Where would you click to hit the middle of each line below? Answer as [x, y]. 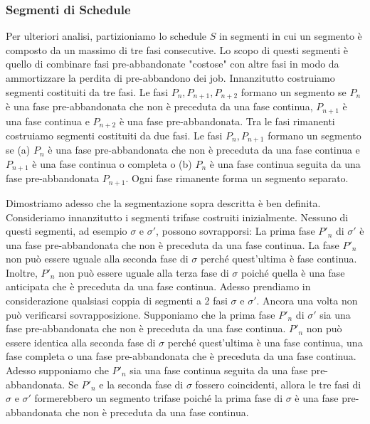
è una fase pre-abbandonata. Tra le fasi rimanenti [227, 121]
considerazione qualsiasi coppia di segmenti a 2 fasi [117, 301]
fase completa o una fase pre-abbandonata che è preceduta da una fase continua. [181, 356]
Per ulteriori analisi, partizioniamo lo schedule [106, 36]
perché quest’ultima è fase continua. [279, 259]
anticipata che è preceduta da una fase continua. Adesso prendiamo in [158, 286]
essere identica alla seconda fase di [81, 342]
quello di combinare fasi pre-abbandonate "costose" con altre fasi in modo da [173, 64]
